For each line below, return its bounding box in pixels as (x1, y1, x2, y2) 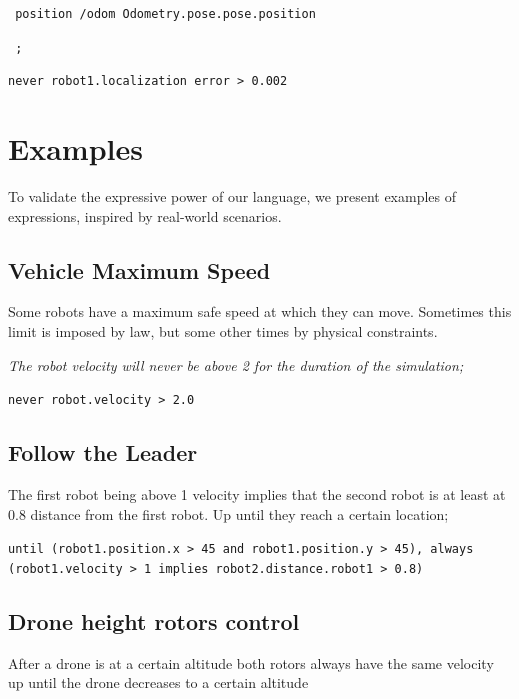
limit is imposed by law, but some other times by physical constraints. (8, 321, 438, 342)
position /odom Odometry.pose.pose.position (15, 7, 316, 21)
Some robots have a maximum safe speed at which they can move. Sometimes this (8, 301, 512, 322)
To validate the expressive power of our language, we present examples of (8, 186, 457, 207)
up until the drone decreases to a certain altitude (8, 672, 309, 693)
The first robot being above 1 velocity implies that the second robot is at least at (8, 484, 506, 505)
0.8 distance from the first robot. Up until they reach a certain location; (8, 503, 449, 524)
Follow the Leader (8, 437, 198, 468)
